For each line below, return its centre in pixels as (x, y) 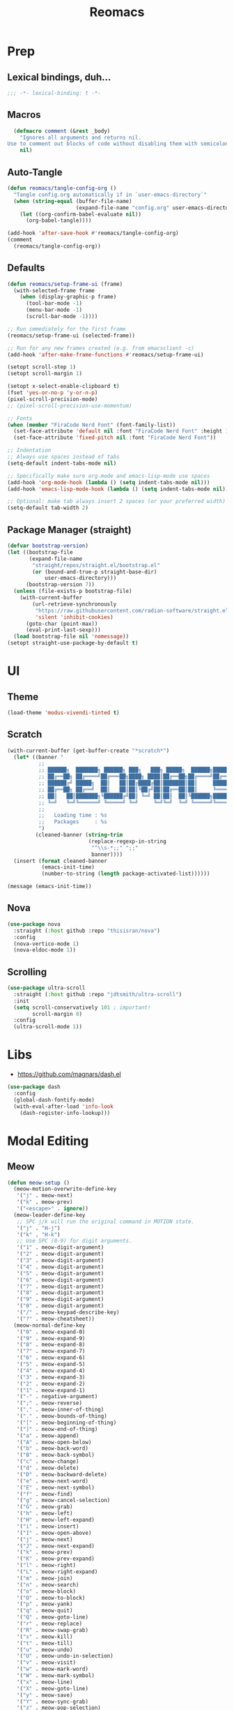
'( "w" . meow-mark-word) (53, 1669)
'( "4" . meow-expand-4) (51, 1371)
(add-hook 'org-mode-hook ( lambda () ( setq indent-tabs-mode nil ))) (109, 482)
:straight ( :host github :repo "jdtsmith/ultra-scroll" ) (98, 994)
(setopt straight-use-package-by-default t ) (73, 643)
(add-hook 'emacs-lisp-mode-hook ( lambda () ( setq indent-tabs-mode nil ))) (119, 489)
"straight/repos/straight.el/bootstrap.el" (96, 565)
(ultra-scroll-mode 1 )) (48, 1027)
